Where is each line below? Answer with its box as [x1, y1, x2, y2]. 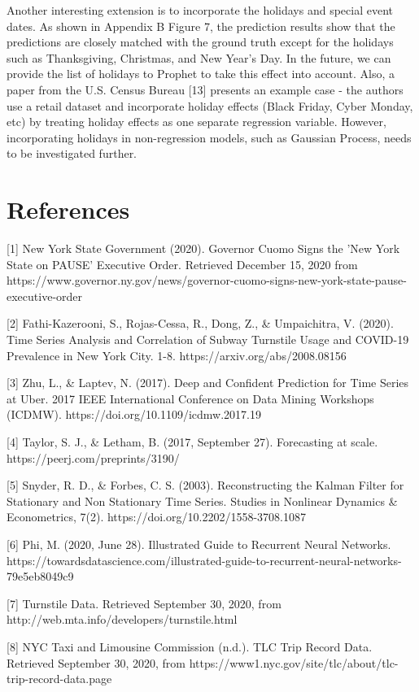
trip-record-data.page [7, 670, 112, 687]
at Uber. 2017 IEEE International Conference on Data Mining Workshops [7, 390, 374, 407]
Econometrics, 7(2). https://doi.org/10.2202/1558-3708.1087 [7, 508, 306, 525]
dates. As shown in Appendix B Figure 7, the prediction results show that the [7, 17, 395, 34]
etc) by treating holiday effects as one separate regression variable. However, [7, 113, 386, 130]
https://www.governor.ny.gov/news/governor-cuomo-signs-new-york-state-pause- [7, 272, 407, 289]
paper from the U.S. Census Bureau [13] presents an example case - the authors [7, 81, 404, 98]
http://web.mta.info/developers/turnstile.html [7, 611, 238, 628]
